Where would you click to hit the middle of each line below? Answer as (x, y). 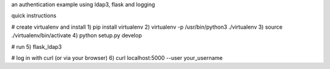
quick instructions (34, 16)
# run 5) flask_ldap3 (37, 46)
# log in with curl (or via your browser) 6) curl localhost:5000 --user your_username (117, 57)
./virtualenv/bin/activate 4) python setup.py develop (77, 35)
